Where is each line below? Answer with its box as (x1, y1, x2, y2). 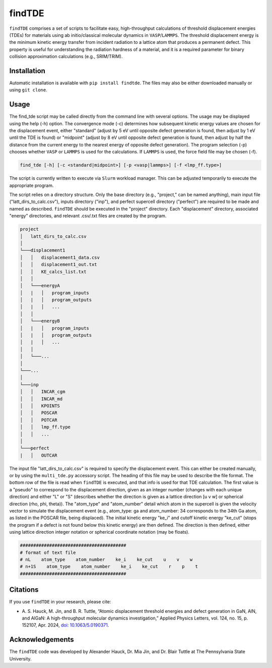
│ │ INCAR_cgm (20, 389, 65, 395)
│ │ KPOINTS (20, 403, 60, 408)
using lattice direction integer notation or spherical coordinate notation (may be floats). (9, 529, 190, 535)
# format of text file (20, 549, 76, 555)
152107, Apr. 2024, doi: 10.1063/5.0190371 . (22, 622, 109, 628)
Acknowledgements (9, 635, 74, 644)
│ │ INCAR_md (20, 396, 63, 401)
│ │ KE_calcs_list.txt (20, 269, 87, 275)
